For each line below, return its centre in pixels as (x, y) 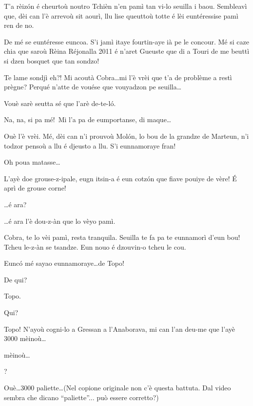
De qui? (16, 279)
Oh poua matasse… (32, 162)
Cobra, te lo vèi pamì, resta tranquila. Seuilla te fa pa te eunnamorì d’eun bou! (122, 237)
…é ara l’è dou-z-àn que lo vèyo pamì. (60, 221)
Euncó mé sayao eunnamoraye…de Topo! (64, 263)
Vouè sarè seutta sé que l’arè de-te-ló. (60, 103)
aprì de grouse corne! (35, 188)
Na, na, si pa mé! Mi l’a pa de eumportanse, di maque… (88, 119)
